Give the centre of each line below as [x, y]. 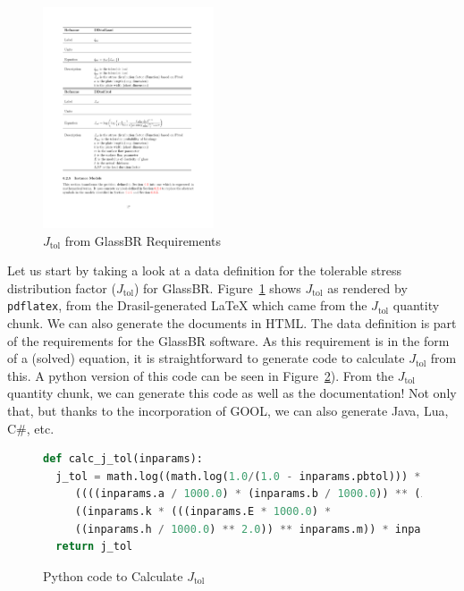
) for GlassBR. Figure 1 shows [217, 287]
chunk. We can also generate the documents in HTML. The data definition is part [232, 323]
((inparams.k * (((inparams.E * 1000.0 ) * [203, 511]
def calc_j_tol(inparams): [123, 459]
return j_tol [94, 547]
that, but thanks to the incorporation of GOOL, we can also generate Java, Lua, [228, 410]
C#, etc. [31, 428]
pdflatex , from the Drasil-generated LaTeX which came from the [187, 305]
